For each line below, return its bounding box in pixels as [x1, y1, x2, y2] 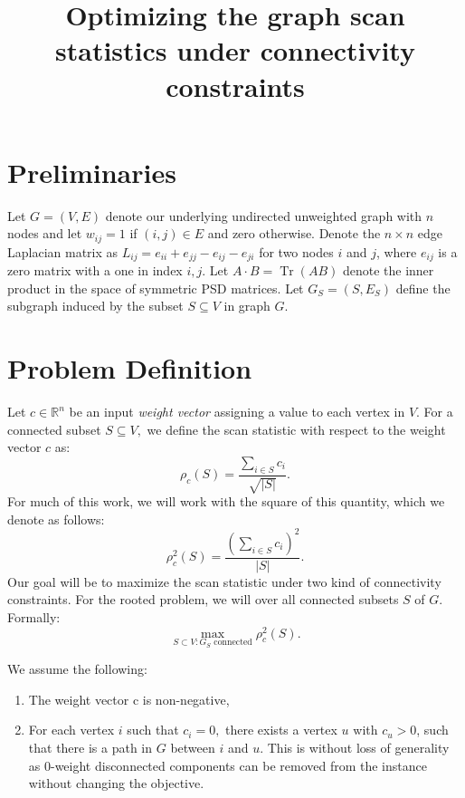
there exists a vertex [225, 720, 337, 739]
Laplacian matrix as [7, 242, 119, 261]
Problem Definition [7, 350, 252, 387]
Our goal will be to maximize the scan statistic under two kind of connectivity [7, 572, 441, 591]
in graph [223, 296, 270, 315]
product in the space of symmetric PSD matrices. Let [7, 278, 304, 297]
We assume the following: [7, 659, 147, 678]
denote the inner [342, 261, 434, 280]
